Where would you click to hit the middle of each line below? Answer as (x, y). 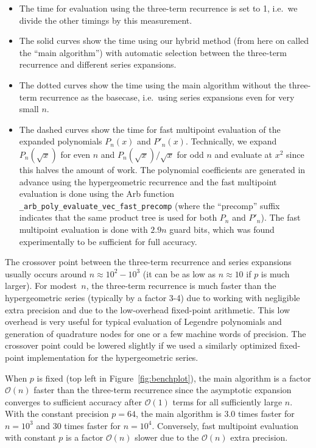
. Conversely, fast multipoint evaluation (225, 425)
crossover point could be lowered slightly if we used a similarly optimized (141, 345)
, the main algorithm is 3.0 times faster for (215, 414)
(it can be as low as (179, 273)
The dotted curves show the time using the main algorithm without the (153, 84)
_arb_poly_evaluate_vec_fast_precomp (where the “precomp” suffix (149, 205)
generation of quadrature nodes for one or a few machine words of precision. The (156, 333)
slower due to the (167, 437)
